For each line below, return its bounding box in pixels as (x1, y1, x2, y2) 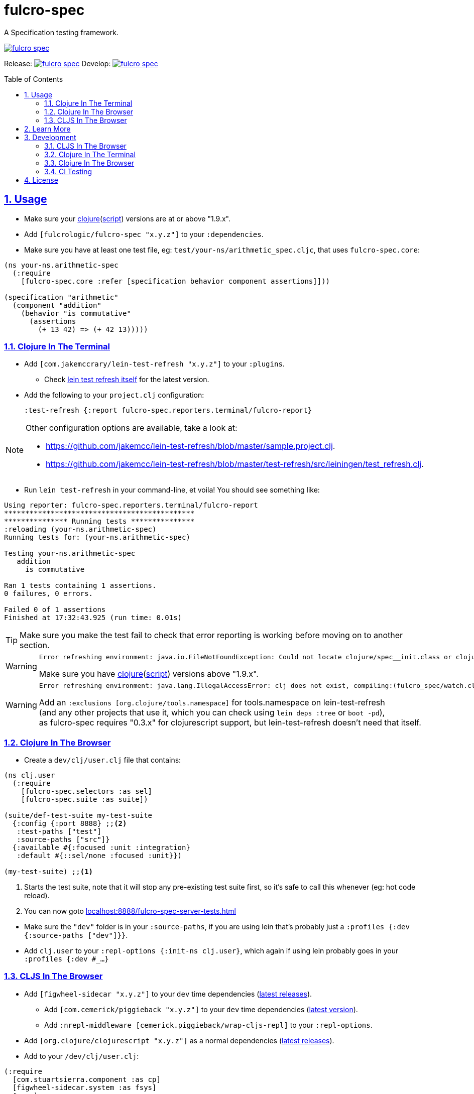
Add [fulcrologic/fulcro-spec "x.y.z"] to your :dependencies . (24, 229, 264, 238)
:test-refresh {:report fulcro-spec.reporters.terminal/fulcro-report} (24, 406, 312, 415)
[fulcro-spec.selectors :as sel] (21, 787, 153, 796)
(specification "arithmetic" (4, 293, 118, 301)
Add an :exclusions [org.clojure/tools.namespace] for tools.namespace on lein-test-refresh (39, 697, 385, 708)
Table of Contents (4, 74, 63, 83)
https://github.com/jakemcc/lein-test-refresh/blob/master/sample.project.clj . (46, 441, 335, 451)
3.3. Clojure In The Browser (44, 158, 135, 167)
